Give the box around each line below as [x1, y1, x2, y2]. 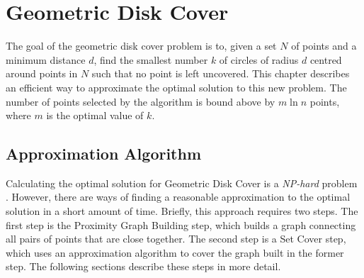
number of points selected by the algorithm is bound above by [6, 94, 275, 109]
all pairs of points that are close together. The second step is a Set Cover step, [6, 231, 346, 246]
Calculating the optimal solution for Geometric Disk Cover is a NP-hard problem [6, 175, 358, 190]
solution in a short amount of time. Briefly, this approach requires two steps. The [6, 204, 358, 218]
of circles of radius [219, 52, 299, 67]
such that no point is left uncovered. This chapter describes [91, 66, 350, 81]
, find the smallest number [93, 52, 208, 67]
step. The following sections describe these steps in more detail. [6, 259, 281, 274]
